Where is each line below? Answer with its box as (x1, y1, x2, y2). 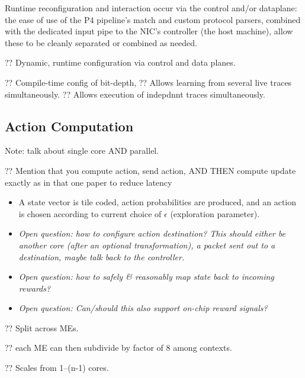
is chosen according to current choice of (18, 207, 162, 219)
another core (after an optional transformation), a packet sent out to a (18, 238, 275, 251)
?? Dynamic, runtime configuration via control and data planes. (5, 56, 236, 69)
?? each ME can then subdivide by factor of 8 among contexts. (5, 341, 232, 354)
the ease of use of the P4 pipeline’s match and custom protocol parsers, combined (5, 13, 301, 25)
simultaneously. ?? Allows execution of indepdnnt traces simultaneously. (5, 88, 265, 100)
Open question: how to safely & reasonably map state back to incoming (18, 270, 274, 283)
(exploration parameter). (170, 207, 260, 219)
